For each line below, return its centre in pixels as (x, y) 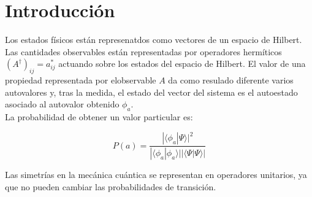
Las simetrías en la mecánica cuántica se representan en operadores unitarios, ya (156, 175)
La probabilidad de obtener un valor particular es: (99, 117)
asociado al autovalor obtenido (62, 104)
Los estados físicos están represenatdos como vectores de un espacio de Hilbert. (154, 40)
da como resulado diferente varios (231, 80)
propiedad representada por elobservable (81, 80)
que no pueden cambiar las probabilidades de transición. (111, 186)
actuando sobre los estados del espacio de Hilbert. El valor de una (182, 64)
